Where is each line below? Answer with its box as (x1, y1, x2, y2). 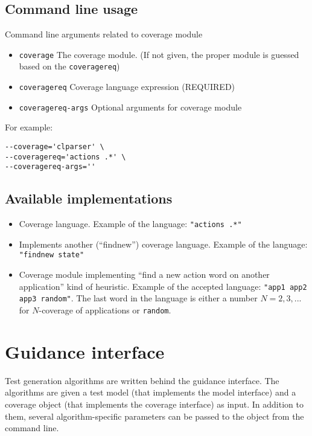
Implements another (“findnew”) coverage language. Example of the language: (19, 237, 308, 250)
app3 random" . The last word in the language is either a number (19, 292, 258, 304)
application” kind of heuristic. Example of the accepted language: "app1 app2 (19, 280, 307, 292)
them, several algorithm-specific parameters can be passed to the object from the (5, 409, 304, 422)
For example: (5, 121, 53, 133)
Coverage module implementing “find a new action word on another (19, 268, 270, 281)
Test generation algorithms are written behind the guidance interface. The (5, 374, 279, 386)
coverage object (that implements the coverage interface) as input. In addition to (5, 397, 304, 410)
